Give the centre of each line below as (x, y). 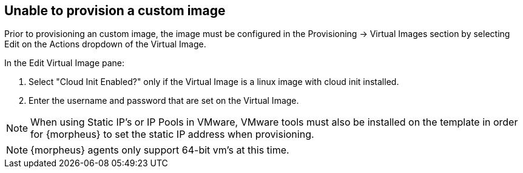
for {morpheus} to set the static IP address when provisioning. (172, 134)
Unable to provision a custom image (115, 11)
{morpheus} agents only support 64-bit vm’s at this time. (160, 150)
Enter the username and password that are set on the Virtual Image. (164, 101)
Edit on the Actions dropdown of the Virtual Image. (105, 44)
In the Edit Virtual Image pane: (65, 63)
